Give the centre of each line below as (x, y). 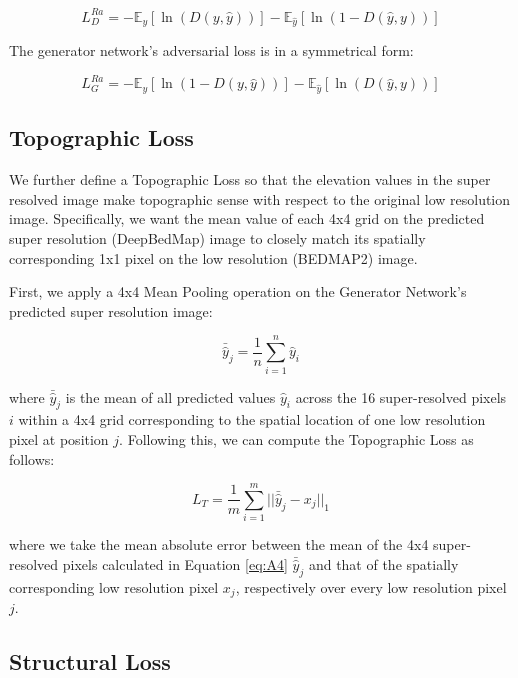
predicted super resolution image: (111, 310)
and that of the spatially (383, 563)
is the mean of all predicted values (170, 396)
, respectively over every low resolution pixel (371, 586)
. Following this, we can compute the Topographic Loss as (296, 438)
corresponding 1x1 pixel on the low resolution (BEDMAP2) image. (213, 257)
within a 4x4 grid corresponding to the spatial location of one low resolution (252, 419)
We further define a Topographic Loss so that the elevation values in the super (250, 179)
